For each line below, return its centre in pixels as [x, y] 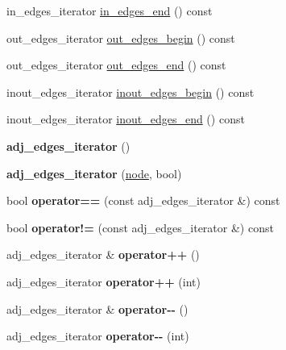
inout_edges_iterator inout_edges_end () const [126, 119]
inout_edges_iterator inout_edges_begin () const [131, 92]
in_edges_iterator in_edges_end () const [110, 10]
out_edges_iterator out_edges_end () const [116, 65]
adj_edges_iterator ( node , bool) [94, 173]
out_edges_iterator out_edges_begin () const [121, 37]
